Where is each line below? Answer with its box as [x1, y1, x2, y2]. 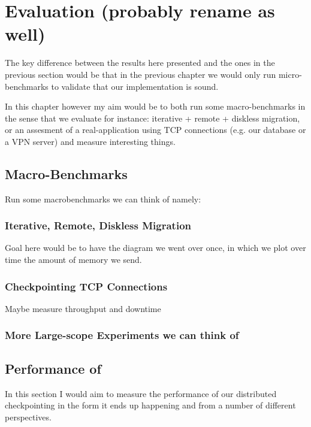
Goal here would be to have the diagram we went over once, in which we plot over [5, 241, 306, 254]
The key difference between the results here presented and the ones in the [5, 56, 275, 69]
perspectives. [5, 410, 52, 423]
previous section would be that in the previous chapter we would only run [5, 68, 276, 80]
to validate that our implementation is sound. [51, 80, 219, 92]
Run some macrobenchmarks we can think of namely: [5, 192, 201, 205]
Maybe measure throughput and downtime [5, 302, 161, 314]
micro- [278, 68, 302, 80]
